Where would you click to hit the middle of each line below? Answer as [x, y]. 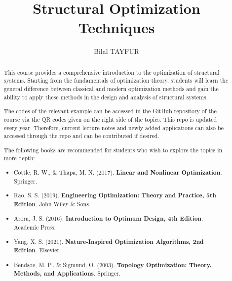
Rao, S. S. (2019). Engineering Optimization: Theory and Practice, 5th [115, 195]
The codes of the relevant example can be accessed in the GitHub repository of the [110, 111]
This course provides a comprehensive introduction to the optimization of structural [112, 72]
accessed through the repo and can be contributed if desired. [81, 136]
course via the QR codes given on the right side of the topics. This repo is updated [110, 119]
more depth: [19, 158]
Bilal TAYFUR [116, 51]
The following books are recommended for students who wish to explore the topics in [113, 150]
